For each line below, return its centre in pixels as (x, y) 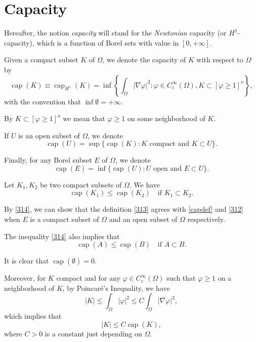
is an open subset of (49, 135)
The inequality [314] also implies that (62, 236)
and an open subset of (143, 219)
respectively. (206, 219)
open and (168, 168)
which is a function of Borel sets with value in (108, 42)
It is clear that (27, 261)
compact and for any (88, 278)
